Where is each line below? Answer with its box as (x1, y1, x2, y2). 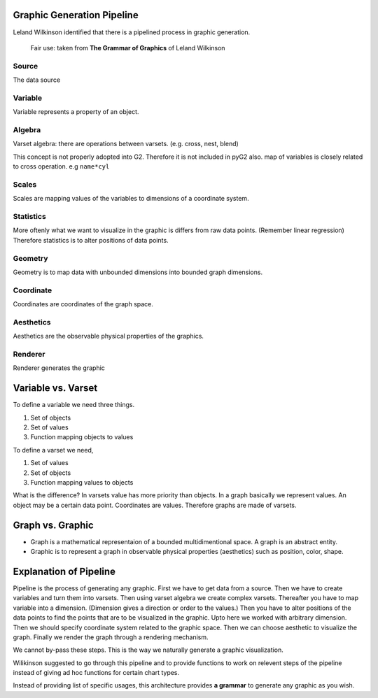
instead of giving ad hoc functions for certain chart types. (13, 669, 180, 677)
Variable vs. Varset (13, 382, 98, 394)
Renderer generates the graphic (13, 364, 105, 372)
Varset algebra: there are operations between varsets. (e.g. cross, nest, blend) (13, 140, 239, 148)
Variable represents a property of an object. (13, 108, 139, 116)
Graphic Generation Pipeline (13, 9, 139, 21)
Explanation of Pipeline (13, 565, 115, 577)
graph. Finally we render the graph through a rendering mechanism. (13, 633, 209, 641)
